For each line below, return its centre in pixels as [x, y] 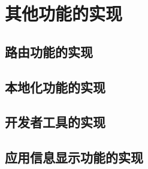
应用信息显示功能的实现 [74, 157]
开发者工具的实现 [55, 122]
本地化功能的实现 [55, 87]
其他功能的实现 [64, 13]
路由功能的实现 [49, 51]
